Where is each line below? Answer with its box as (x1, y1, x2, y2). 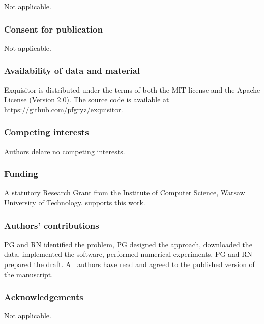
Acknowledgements (4, 290, 83, 303)
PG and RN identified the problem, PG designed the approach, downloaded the (4, 239, 252, 249)
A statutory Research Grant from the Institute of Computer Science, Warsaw (4, 187, 245, 198)
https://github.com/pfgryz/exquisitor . (4, 104, 123, 114)
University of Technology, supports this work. (4, 197, 145, 208)
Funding (4, 167, 38, 180)
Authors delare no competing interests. (4, 145, 125, 156)
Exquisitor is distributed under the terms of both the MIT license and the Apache (4, 84, 260, 95)
